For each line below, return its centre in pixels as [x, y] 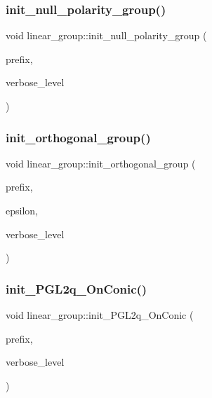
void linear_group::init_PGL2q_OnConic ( [100, 315]
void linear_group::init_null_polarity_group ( [106, 35]
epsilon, [22, 210]
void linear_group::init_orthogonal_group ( [101, 163]
